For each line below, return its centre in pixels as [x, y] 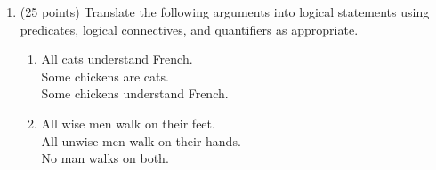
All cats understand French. [117, 59]
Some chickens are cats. [105, 76]
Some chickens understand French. [135, 93]
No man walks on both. [105, 158]
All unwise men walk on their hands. [141, 140]
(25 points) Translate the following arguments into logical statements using [225, 12]
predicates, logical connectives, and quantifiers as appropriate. [189, 29]
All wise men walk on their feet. [128, 123]
